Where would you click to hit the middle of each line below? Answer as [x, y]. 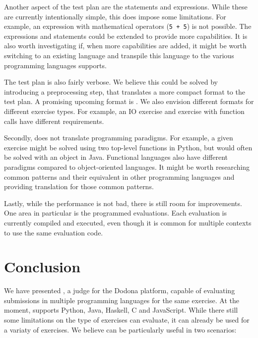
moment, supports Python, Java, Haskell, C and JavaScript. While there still [121, 310]
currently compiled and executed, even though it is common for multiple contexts [128, 222]
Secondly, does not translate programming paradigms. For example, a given [119, 138]
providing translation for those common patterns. [79, 186]
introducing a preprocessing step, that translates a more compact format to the [125, 91]
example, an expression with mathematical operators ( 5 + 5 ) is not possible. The [128, 26]
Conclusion [42, 267]
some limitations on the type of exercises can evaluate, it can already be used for [127, 320]
